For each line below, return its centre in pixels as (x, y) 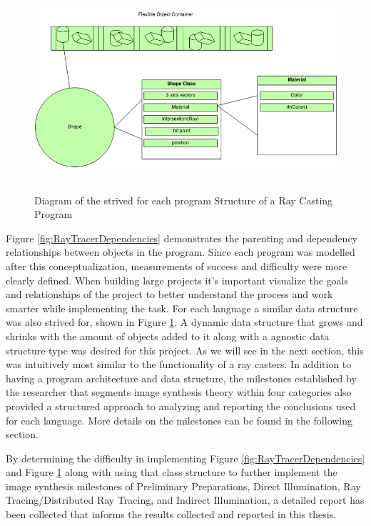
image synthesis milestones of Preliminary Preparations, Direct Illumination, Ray (183, 486)
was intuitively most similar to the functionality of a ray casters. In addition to (179, 364)
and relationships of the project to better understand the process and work (169, 294)
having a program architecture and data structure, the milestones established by (181, 378)
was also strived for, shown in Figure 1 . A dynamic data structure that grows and (184, 322)
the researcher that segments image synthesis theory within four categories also (179, 392)
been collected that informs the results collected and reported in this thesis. (171, 514)
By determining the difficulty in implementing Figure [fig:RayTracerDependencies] (185, 458)
